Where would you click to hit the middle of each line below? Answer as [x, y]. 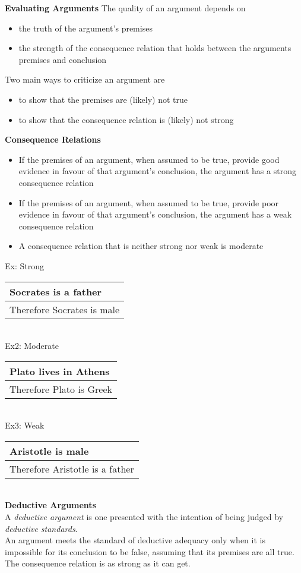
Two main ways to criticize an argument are [85, 79]
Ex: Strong [24, 265]
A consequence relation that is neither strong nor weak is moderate [141, 246]
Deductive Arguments [50, 505]
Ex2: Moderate [32, 346]
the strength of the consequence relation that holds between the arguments [155, 48]
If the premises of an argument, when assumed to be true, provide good [149, 159]
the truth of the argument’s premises [85, 28]
